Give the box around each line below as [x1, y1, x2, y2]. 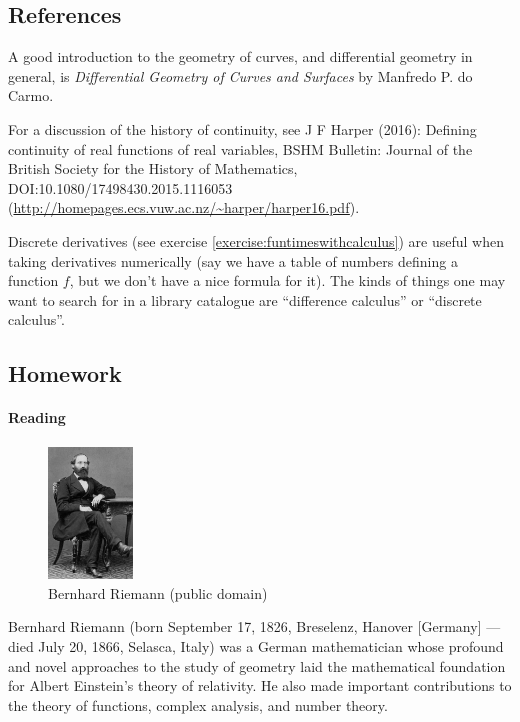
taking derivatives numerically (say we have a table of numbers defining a [8, 250, 458, 271]
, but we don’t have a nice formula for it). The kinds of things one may [69, 270, 506, 291]
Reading [8, 407, 66, 428]
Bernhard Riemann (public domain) [48, 582, 268, 603]
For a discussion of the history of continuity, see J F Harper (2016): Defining [8, 118, 477, 139]
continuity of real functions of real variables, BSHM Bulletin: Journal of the [8, 138, 473, 159]
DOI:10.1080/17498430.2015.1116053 [8, 177, 233, 198]
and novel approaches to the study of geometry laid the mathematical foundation [8, 655, 506, 676]
